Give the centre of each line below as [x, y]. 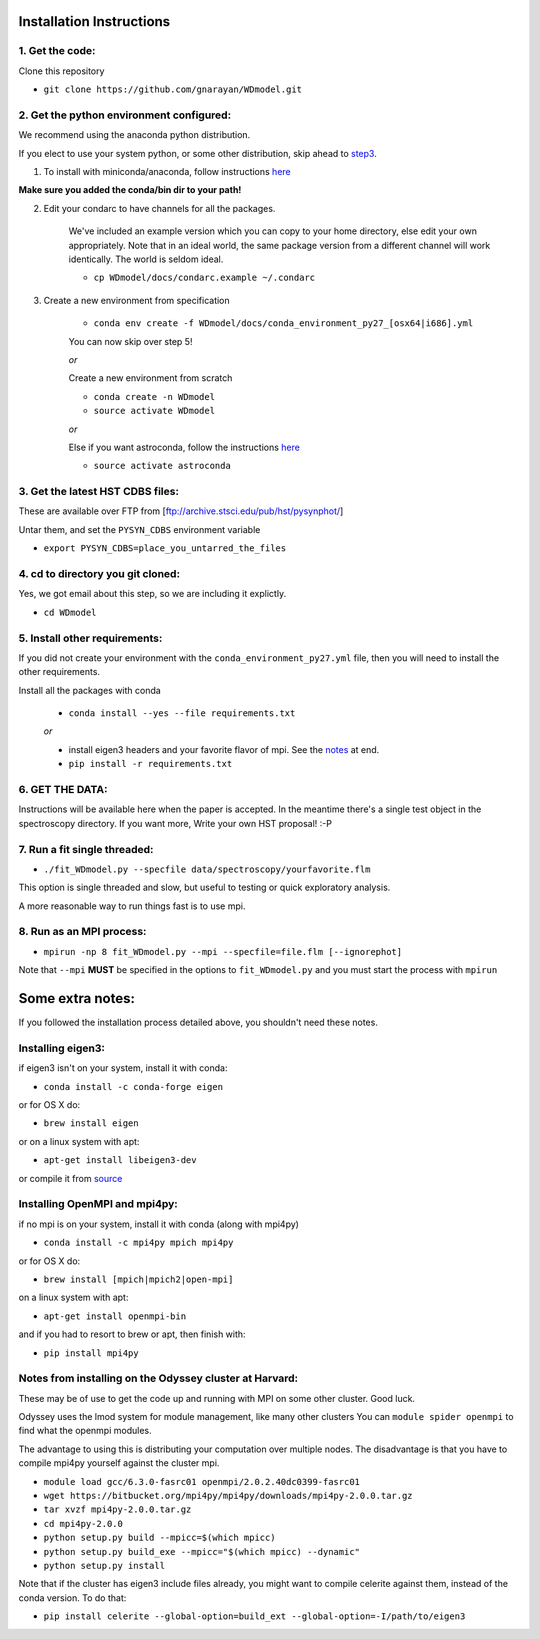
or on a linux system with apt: [79, 1141]
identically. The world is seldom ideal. [146, 259]
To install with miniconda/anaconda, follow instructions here [167, 172]
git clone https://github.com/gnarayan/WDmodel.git [173, 89]
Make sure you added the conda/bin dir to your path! [130, 190]
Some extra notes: [76, 998]
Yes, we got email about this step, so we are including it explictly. [152, 594]
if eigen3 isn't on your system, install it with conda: [123, 1068]
